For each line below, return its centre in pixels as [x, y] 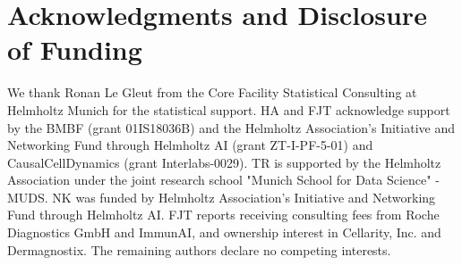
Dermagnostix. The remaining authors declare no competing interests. [199, 249]
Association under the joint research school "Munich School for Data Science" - [223, 180]
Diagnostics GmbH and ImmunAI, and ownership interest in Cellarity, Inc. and [224, 232]
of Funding [75, 50]
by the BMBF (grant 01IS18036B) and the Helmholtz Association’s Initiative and [231, 127]
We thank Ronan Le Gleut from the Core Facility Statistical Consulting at [212, 92]
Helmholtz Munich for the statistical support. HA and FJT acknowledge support [229, 109]
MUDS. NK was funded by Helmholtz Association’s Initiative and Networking [222, 197]
